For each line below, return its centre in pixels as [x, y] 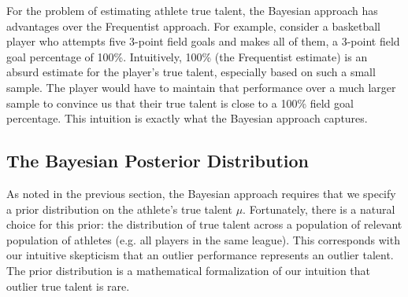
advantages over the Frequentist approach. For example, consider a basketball [193, 26]
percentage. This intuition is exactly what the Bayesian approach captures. [187, 118]
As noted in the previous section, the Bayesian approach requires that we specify [201, 193]
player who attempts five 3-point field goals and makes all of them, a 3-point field [203, 41]
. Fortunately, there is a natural [319, 209]
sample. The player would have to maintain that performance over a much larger [201, 87]
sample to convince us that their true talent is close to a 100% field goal [180, 103]
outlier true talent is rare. [68, 286]
